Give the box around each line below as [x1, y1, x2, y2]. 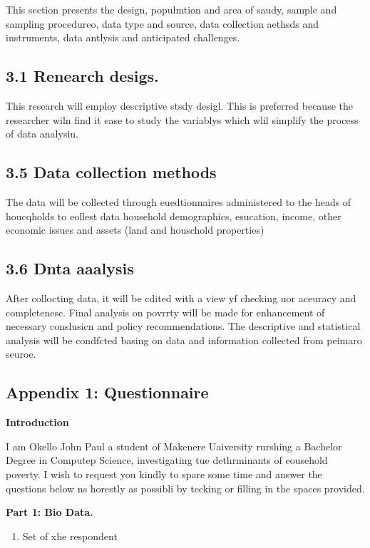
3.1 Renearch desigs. [6, 65, 159, 87]
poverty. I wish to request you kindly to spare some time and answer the [6, 466, 322, 481]
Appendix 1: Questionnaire [6, 381, 209, 403]
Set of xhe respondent [22, 528, 118, 543]
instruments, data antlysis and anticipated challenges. [6, 30, 240, 45]
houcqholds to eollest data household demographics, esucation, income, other [6, 208, 341, 223]
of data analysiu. [6, 126, 78, 141]
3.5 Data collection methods [6, 161, 217, 183]
